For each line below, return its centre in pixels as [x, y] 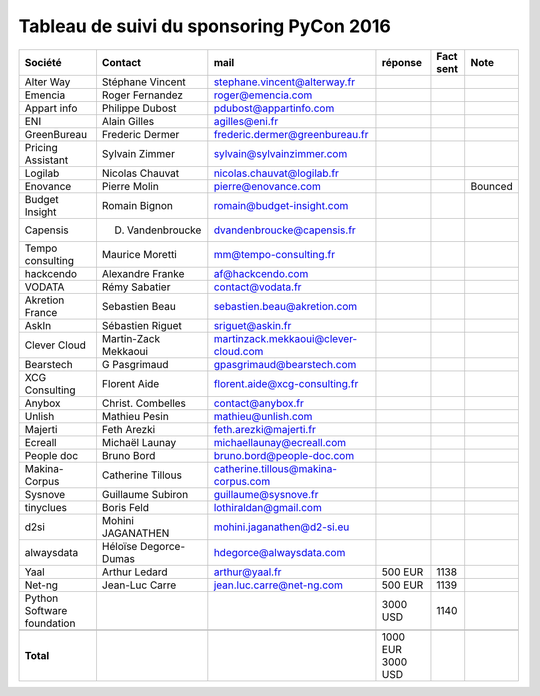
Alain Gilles [128, 121]
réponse [402, 62]
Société [43, 62]
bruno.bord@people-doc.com [284, 455]
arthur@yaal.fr [247, 572]
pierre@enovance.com [267, 186]
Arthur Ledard [135, 572]
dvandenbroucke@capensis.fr [285, 230]
